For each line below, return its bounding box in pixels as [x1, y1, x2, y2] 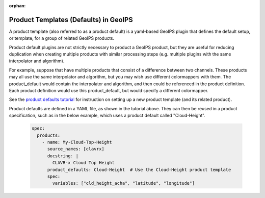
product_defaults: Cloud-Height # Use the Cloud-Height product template [47, 167, 231, 173]
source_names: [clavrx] [47, 146, 105, 152]
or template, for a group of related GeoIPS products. [9, 35, 115, 41]
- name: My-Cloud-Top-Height [42, 139, 112, 145]
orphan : [9, 3, 26, 8]
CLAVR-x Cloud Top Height [52, 160, 115, 166]
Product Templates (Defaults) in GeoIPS [9, 15, 133, 24]
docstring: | [47, 153, 79, 159]
